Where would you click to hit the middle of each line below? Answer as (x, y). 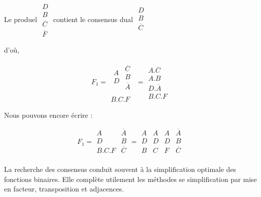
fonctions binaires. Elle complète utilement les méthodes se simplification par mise (130, 179)
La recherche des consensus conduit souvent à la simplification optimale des (120, 169)
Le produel (21, 19)
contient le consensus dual (93, 19)
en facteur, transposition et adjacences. (64, 189)
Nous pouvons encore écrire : (48, 115)
